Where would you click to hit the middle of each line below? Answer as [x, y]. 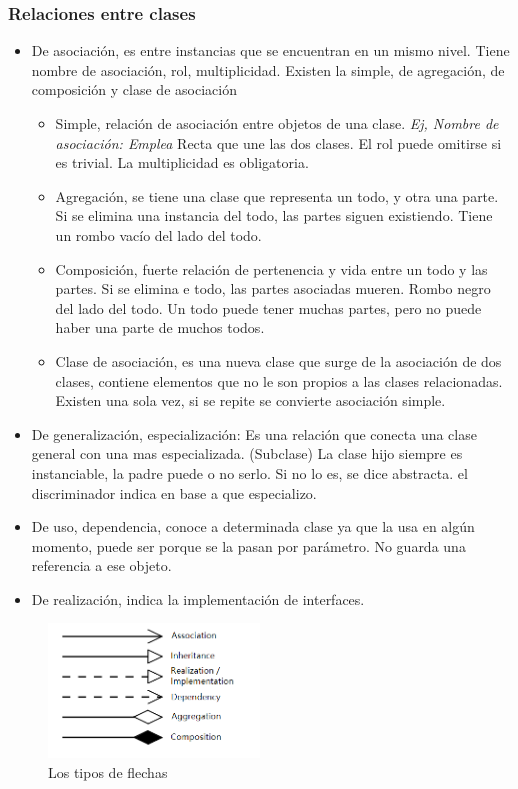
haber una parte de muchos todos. [160, 327]
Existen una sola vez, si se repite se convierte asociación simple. [250, 400]
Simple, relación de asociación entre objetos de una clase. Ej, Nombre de [277, 123]
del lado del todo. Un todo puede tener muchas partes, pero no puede [268, 307]
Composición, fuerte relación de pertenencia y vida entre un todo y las [271, 268]
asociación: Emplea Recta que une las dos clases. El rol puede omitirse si [278, 142]
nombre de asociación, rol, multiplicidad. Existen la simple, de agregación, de [268, 69]
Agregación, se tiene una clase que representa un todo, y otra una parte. [277, 195]
